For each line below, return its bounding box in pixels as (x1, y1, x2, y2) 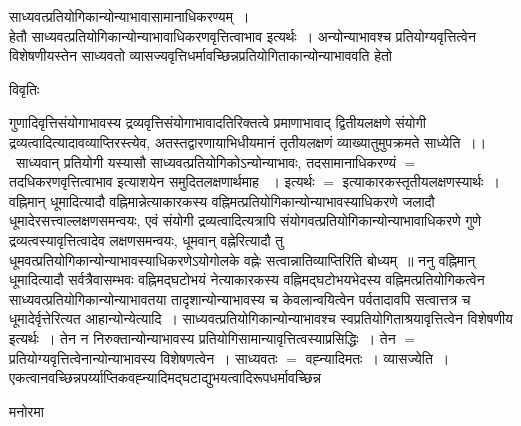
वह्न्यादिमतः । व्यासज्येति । (305, 347, 450, 368)
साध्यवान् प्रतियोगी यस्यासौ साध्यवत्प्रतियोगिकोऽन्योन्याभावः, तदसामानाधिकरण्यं (15, 151, 396, 172)
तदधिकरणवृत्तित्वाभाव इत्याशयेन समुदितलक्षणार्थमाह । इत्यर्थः (9, 171, 315, 192)
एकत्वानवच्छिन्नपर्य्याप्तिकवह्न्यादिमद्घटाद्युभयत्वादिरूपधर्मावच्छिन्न (9, 367, 321, 388)
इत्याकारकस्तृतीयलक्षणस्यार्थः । (342, 171, 500, 192)
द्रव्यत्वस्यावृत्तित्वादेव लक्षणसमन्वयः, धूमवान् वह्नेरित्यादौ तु (9, 229, 284, 250)
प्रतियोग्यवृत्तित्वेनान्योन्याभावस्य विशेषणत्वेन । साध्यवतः (9, 347, 278, 368)
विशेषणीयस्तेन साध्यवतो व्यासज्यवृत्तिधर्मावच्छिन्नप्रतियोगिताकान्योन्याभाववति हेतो (9, 45, 393, 66)
